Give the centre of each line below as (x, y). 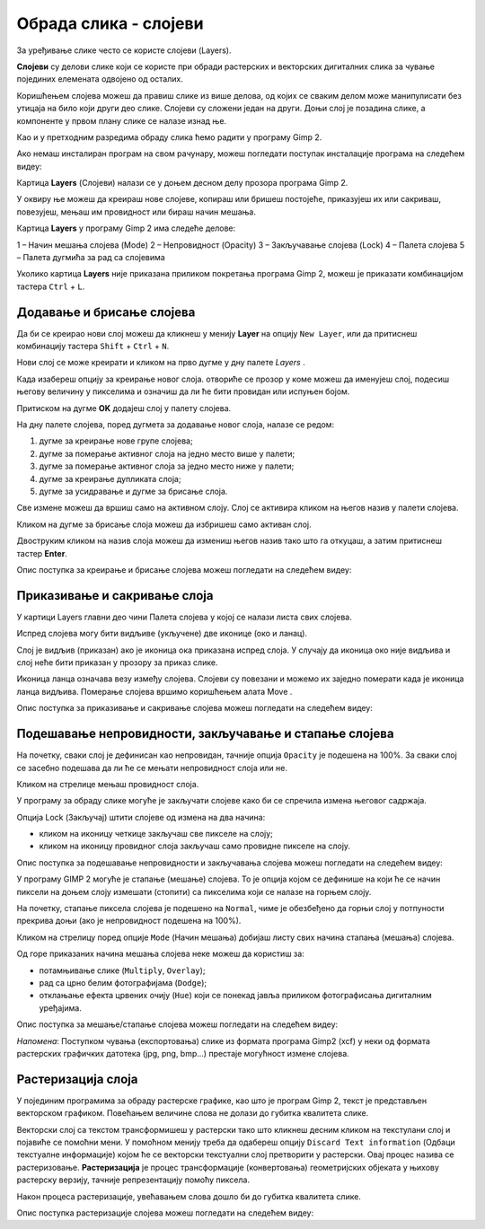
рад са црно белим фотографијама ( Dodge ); (123, 982)
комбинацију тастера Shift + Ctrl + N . (93, 347)
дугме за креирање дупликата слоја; (110, 478)
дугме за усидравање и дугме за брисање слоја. (133, 491)
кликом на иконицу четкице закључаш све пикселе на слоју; (156, 834)
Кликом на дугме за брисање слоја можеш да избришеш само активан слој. (164, 524)
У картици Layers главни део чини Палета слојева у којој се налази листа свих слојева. (184, 617)
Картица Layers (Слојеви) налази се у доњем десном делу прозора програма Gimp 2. (182, 183)
